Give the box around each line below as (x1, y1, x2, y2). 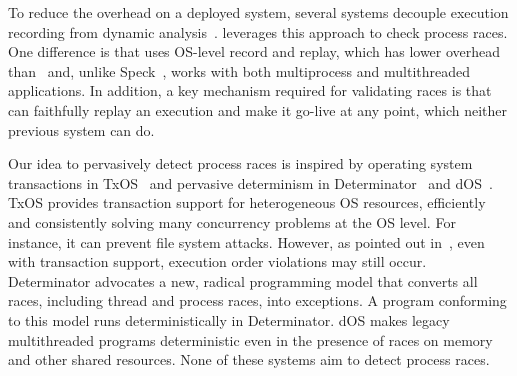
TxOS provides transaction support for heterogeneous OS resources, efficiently (8, 192, 486, 213)
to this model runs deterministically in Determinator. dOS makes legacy (8, 309, 450, 330)
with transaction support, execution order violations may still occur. (8, 251, 427, 272)
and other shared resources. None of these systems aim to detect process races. (8, 349, 490, 370)
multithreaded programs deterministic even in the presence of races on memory (8, 329, 493, 350)
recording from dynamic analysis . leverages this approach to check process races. (8, 21, 508, 42)
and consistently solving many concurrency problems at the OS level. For (8, 211, 456, 232)
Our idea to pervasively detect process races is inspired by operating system (8, 153, 473, 174)
